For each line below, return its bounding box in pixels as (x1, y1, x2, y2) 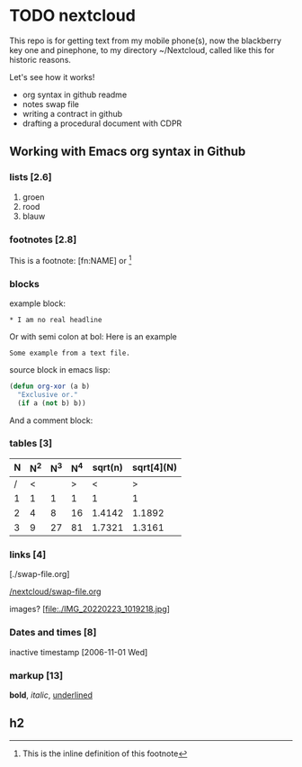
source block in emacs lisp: (9, 364, 111, 374)
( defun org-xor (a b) (9, 382, 91, 391)
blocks (9, 277, 40, 290)
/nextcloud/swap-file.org (9, 586, 102, 597)
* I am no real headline (9, 315, 102, 324)
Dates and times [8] (9, 627, 97, 639)
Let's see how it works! (9, 71, 95, 82)
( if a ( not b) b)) (17, 398, 87, 408)
